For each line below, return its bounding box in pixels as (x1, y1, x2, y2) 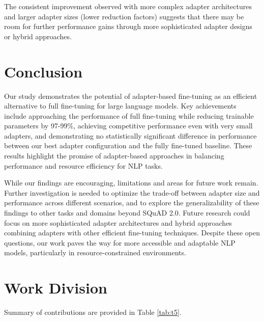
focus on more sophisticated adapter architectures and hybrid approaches (4, 217, 232, 228)
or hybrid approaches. (4, 31, 72, 41)
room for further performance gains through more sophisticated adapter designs (4, 21, 253, 32)
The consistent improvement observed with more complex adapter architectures (4, 1, 252, 11)
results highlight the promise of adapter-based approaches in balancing (4, 150, 224, 161)
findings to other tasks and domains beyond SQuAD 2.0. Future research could (4, 207, 250, 218)
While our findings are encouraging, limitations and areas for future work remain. (4, 177, 258, 188)
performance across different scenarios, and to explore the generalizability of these (4, 197, 259, 208)
